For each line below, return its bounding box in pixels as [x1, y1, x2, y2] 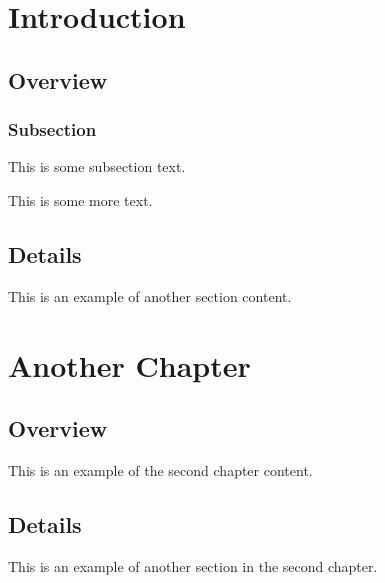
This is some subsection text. [8, 156, 186, 177]
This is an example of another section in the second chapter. [8, 555, 378, 576]
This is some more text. [8, 189, 153, 210]
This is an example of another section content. [8, 285, 292, 306]
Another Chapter [8, 344, 251, 385]
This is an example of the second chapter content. [8, 459, 313, 480]
